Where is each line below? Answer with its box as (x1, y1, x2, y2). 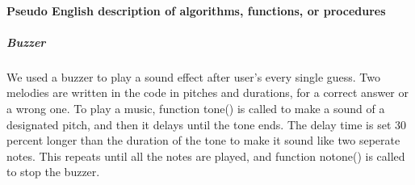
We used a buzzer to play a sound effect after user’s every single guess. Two (6, 68, 381, 85)
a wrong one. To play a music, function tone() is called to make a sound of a (6, 99, 385, 116)
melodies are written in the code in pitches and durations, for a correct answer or (6, 84, 409, 101)
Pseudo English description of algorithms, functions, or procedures (6, 2, 386, 19)
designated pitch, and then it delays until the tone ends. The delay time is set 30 (6, 116, 407, 132)
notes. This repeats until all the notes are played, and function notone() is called (6, 147, 405, 164)
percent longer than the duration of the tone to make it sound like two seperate (6, 132, 400, 149)
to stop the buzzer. (6, 163, 100, 180)
